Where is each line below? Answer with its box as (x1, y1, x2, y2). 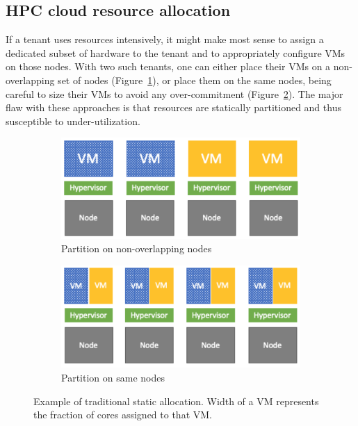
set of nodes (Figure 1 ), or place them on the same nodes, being (58, 72, 332, 87)
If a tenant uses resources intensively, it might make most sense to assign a (6, 32, 324, 47)
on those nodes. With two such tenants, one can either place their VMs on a (6, 59, 331, 74)
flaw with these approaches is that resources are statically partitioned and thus (6, 100, 341, 115)
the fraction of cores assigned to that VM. (33, 407, 212, 422)
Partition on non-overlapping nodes (61, 241, 212, 256)
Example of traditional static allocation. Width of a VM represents (33, 393, 319, 408)
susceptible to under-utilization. (6, 113, 140, 128)
